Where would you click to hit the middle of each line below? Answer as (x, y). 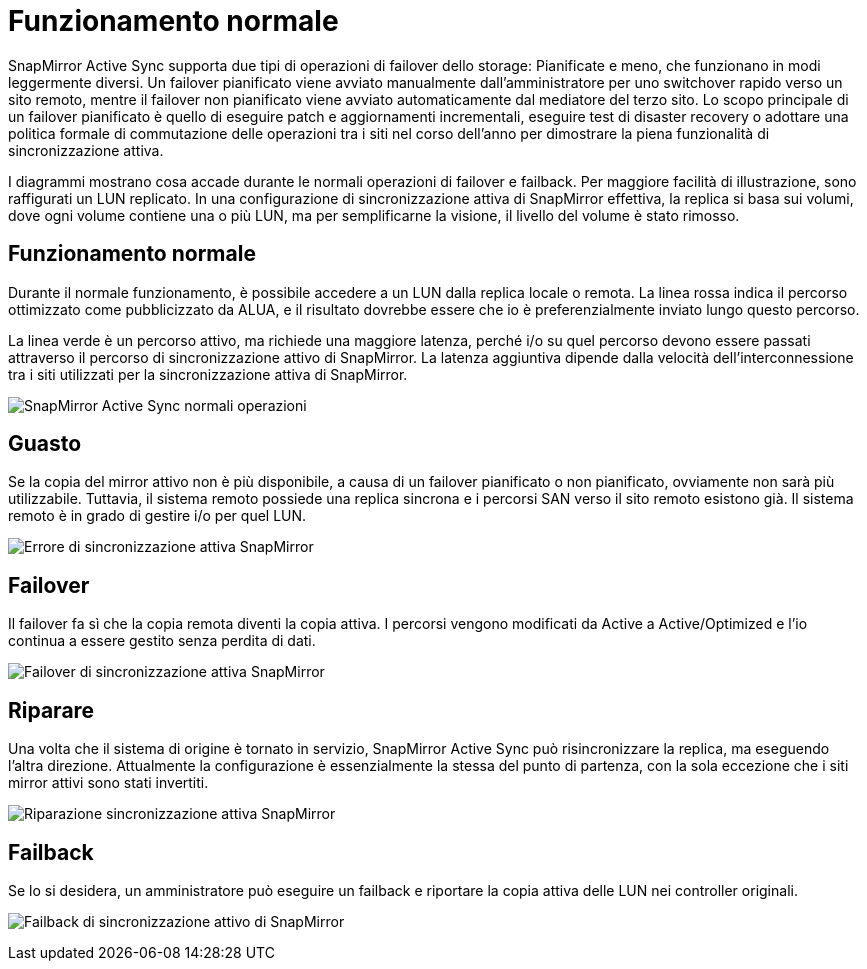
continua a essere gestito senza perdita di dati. (162, 641)
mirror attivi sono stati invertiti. (108, 783)
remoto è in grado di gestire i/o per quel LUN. (157, 516)
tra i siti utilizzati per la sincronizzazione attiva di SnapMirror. (208, 374)
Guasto (45, 444)
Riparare (51, 710)
